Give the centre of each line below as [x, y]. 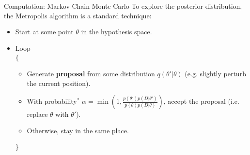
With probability [52, 101]
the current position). [59, 83]
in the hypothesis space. [117, 32]
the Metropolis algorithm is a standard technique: [78, 15]
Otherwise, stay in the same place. [78, 130]
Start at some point [44, 32]
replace [37, 114]
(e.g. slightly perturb [215, 73]
